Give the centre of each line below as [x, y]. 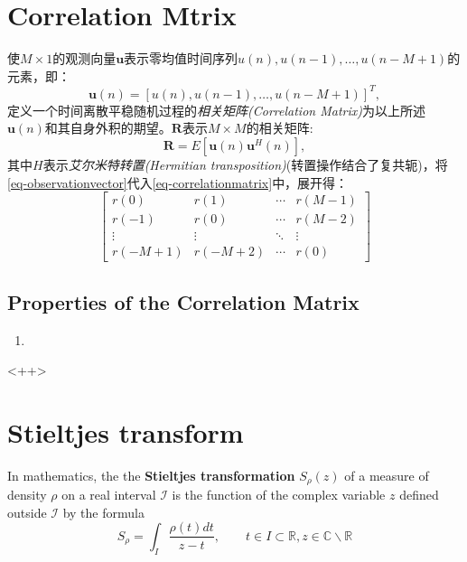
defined [419, 495]
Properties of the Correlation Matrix [183, 301]
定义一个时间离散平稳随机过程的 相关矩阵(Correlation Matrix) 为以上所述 [216, 110]
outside [27, 512]
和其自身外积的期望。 [108, 128]
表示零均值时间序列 [181, 58]
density [27, 495]
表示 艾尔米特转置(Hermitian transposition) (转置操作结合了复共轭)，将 [245, 164]
